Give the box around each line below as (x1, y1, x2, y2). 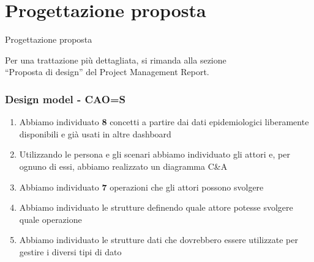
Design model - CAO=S (5, 91, 126, 106)
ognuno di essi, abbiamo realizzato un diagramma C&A (19, 159, 228, 172)
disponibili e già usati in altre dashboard (19, 127, 171, 140)
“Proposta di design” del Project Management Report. (5, 65, 209, 78)
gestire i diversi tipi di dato (19, 245, 122, 258)
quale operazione (19, 213, 82, 225)
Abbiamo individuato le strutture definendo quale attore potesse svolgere (19, 201, 293, 214)
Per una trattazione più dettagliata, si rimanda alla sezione (5, 53, 226, 66)
